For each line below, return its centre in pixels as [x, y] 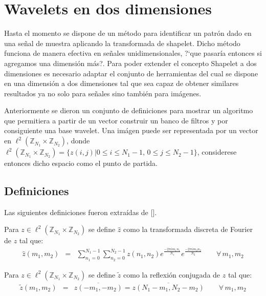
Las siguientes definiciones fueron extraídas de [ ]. [81, 212]
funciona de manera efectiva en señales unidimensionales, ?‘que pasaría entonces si [133, 53]
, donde [78, 141]
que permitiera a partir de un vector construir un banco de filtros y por [116, 120]
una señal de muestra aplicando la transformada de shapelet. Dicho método [122, 43]
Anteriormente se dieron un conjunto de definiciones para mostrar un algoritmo [129, 110]
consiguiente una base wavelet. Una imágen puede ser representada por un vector [131, 130]
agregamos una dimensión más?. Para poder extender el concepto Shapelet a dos [130, 63]
